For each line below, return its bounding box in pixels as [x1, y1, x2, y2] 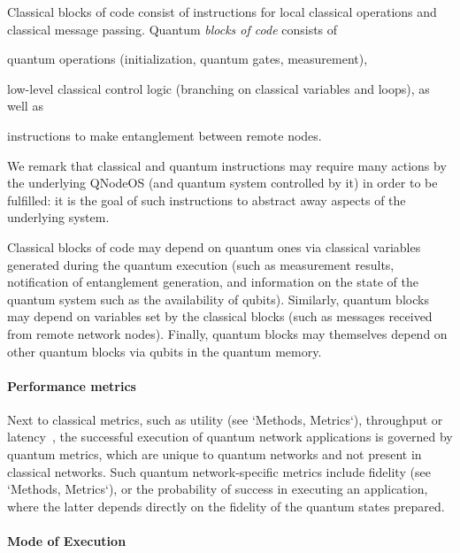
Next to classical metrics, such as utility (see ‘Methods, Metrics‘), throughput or [7, 410, 443, 428]
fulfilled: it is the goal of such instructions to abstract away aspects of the [7, 190, 406, 209]
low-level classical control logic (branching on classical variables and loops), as [7, 79, 430, 97]
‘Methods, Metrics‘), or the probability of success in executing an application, [7, 480, 428, 498]
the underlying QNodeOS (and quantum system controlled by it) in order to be [7, 173, 438, 192]
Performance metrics [7, 376, 136, 395]
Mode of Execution [7, 532, 126, 550]
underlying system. [7, 208, 110, 227]
